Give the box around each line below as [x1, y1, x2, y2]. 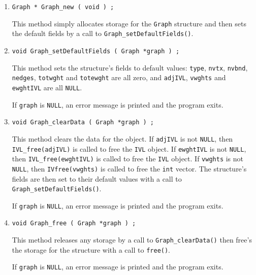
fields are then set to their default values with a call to [12, 173, 182, 184]
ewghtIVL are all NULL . [12, 82, 82, 92]
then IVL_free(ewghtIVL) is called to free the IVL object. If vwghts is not [12, 153, 244, 164]
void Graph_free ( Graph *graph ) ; [12, 220, 136, 227]
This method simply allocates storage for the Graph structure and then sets [12, 18, 246, 28]
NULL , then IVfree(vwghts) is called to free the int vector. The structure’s [12, 163, 247, 174]
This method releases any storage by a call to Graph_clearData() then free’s [12, 234, 252, 245]
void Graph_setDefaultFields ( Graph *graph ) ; [12, 47, 180, 55]
